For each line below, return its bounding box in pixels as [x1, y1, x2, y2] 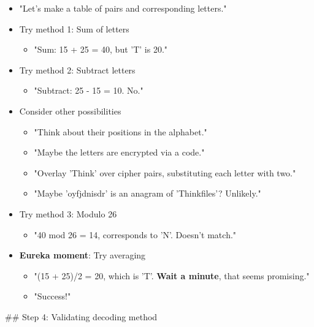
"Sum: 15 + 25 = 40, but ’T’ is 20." [34, 43, 168, 56]
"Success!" [34, 290, 71, 303]
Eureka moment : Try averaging [19, 249, 146, 261]
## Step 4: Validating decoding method [5, 310, 158, 323]
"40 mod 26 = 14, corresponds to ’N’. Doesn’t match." [34, 228, 237, 241]
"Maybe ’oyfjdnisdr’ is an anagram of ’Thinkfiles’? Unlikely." [34, 187, 261, 200]
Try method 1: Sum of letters [19, 22, 129, 35]
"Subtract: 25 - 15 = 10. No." [34, 84, 144, 97]
